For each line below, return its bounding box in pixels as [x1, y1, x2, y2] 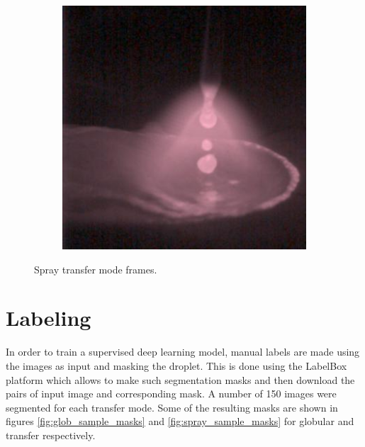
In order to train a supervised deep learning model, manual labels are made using [6, 344, 360, 359]
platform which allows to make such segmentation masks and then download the [6, 372, 355, 387]
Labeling [6, 303, 91, 332]
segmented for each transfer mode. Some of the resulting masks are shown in [6, 400, 338, 414]
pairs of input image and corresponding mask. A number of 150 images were [6, 386, 337, 401]
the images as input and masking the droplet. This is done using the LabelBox [6, 358, 347, 373]
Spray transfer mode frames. [34, 261, 157, 276]
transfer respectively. [6, 427, 96, 442]
